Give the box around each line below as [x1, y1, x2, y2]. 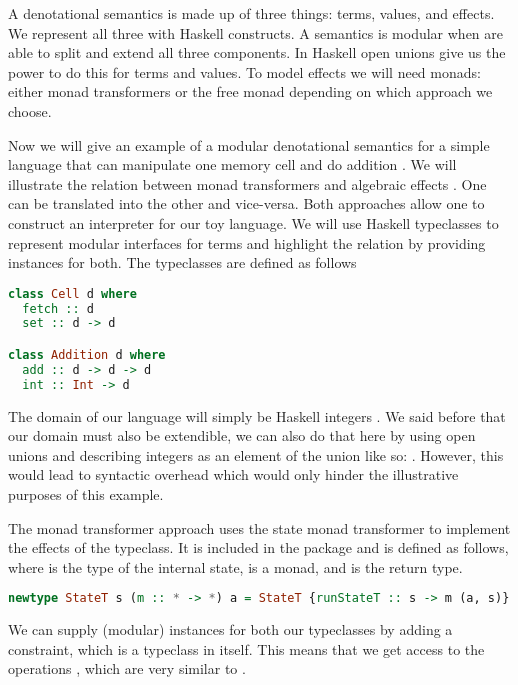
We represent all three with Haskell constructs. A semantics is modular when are [8, 22, 503, 43]
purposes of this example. [8, 484, 164, 504]
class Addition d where [8, 348, 166, 362]
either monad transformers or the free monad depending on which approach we [8, 81, 493, 102]
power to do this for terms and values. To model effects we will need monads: [8, 61, 481, 82]
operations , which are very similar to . [8, 658, 246, 679]
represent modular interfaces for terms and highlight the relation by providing [8, 232, 486, 253]
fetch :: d [22, 301, 94, 316]
